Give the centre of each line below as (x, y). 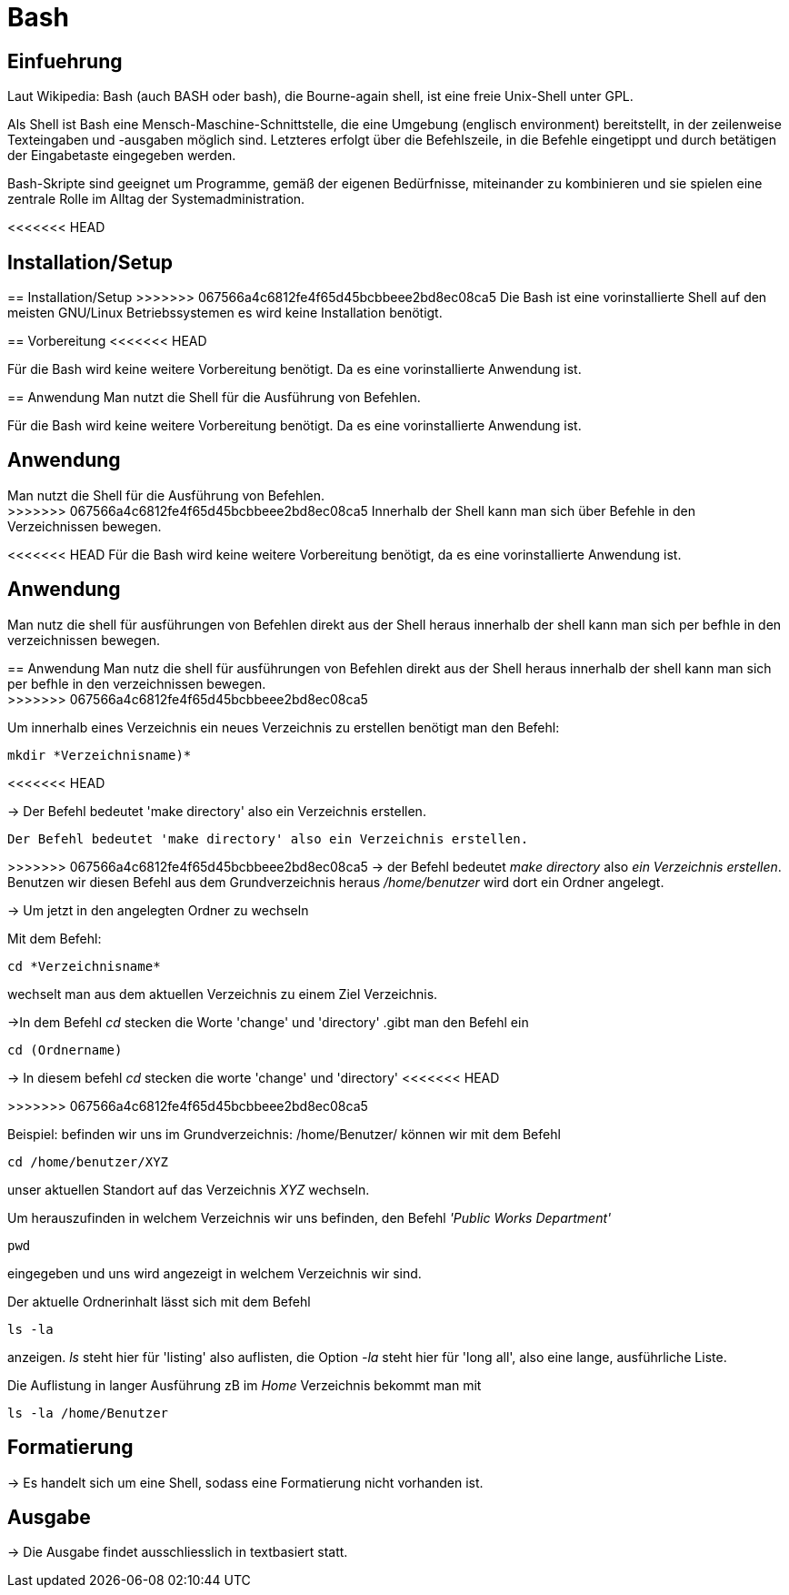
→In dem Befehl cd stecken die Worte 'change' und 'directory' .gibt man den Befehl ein (268, 1022)
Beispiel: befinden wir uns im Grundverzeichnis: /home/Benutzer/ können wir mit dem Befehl (284, 1134)
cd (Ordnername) (65, 1050)
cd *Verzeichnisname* (84, 966)
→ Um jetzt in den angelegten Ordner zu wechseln (158, 910)
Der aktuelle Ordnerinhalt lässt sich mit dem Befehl (159, 1301)
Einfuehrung (65, 61)
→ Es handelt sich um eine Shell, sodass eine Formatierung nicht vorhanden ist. (245, 1482)
